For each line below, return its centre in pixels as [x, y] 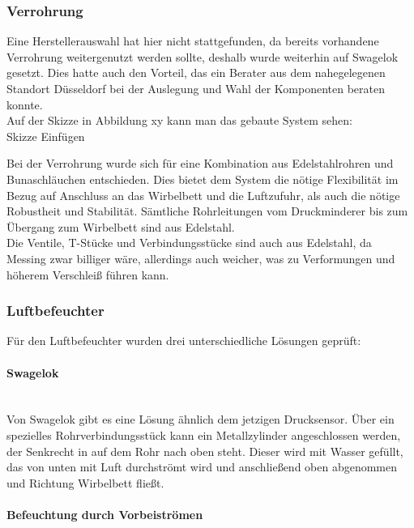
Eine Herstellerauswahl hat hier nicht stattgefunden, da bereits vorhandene [193, 41]
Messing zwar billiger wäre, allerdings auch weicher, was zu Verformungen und [201, 258]
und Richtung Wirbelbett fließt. [85, 482]
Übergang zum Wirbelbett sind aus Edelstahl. [121, 226]
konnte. [25, 104]
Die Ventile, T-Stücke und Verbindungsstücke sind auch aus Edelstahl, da [189, 243]
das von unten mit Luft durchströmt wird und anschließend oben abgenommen [202, 467]
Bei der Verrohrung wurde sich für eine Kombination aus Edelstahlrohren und [200, 163]
